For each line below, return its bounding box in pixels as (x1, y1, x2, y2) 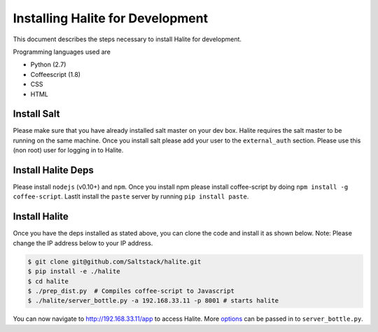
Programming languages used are (13, 48, 111, 56)
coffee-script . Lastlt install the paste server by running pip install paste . (13, 192, 249, 201)
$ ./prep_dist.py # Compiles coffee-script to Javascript (27, 287, 234, 295)
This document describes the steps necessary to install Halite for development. (13, 35, 241, 43)
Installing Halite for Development (13, 10, 209, 26)
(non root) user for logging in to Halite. (13, 146, 124, 154)
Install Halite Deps (13, 164, 94, 176)
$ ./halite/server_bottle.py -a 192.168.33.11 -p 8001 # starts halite (27, 297, 279, 305)
